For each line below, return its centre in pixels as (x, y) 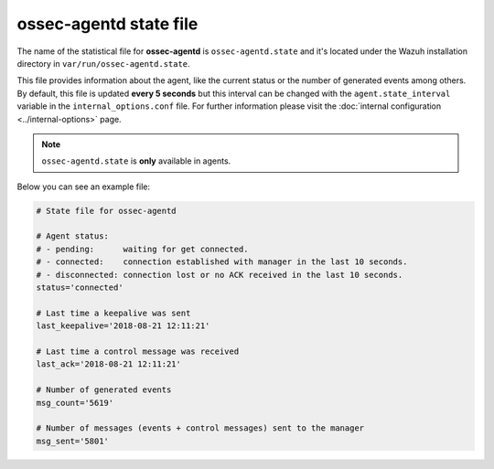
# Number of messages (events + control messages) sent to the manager (200, 428)
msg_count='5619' (75, 403)
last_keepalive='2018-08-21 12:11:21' (123, 326)
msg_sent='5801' (73, 441)
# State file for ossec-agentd (107, 211)
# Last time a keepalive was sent (113, 313)
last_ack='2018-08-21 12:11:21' (109, 364)
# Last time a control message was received (138, 351)
